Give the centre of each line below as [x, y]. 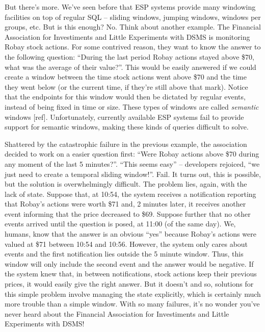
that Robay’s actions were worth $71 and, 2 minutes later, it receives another [125, 204]
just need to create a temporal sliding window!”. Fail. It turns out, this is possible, [133, 174]
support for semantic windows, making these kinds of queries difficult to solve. [127, 127]
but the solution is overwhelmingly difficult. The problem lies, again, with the [126, 184]
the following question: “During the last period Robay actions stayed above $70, [130, 56]
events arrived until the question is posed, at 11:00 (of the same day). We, [120, 224]
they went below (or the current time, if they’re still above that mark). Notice [126, 86]
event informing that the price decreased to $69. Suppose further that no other [128, 213]
